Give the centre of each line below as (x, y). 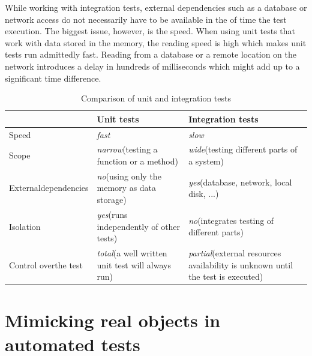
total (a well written (132, 252)
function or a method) (137, 161)
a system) (206, 161)
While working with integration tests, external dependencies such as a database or (156, 7)
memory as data (127, 188)
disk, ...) (204, 194)
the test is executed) (226, 276)
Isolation (25, 226)
